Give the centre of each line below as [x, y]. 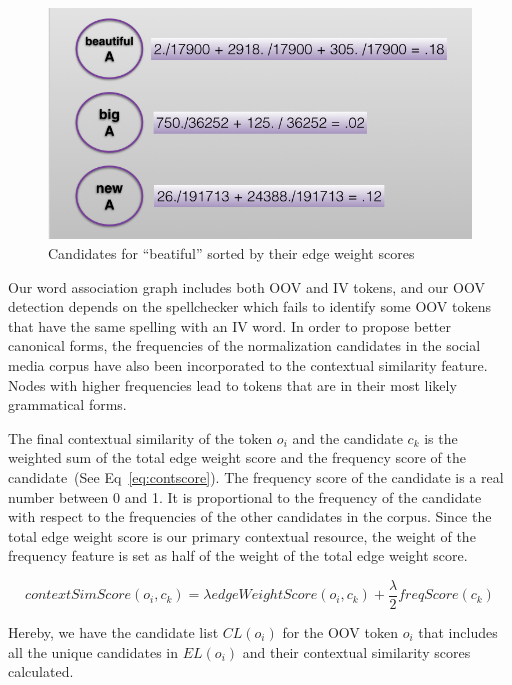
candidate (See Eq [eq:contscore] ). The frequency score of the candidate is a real [256, 476]
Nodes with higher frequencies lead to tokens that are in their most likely [232, 384]
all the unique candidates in [93, 651]
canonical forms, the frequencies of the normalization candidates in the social [244, 345]
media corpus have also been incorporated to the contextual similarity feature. [248, 364]
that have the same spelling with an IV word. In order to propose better [229, 325]
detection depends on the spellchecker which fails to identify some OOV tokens [249, 306]
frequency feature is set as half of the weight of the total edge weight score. [238, 555]
